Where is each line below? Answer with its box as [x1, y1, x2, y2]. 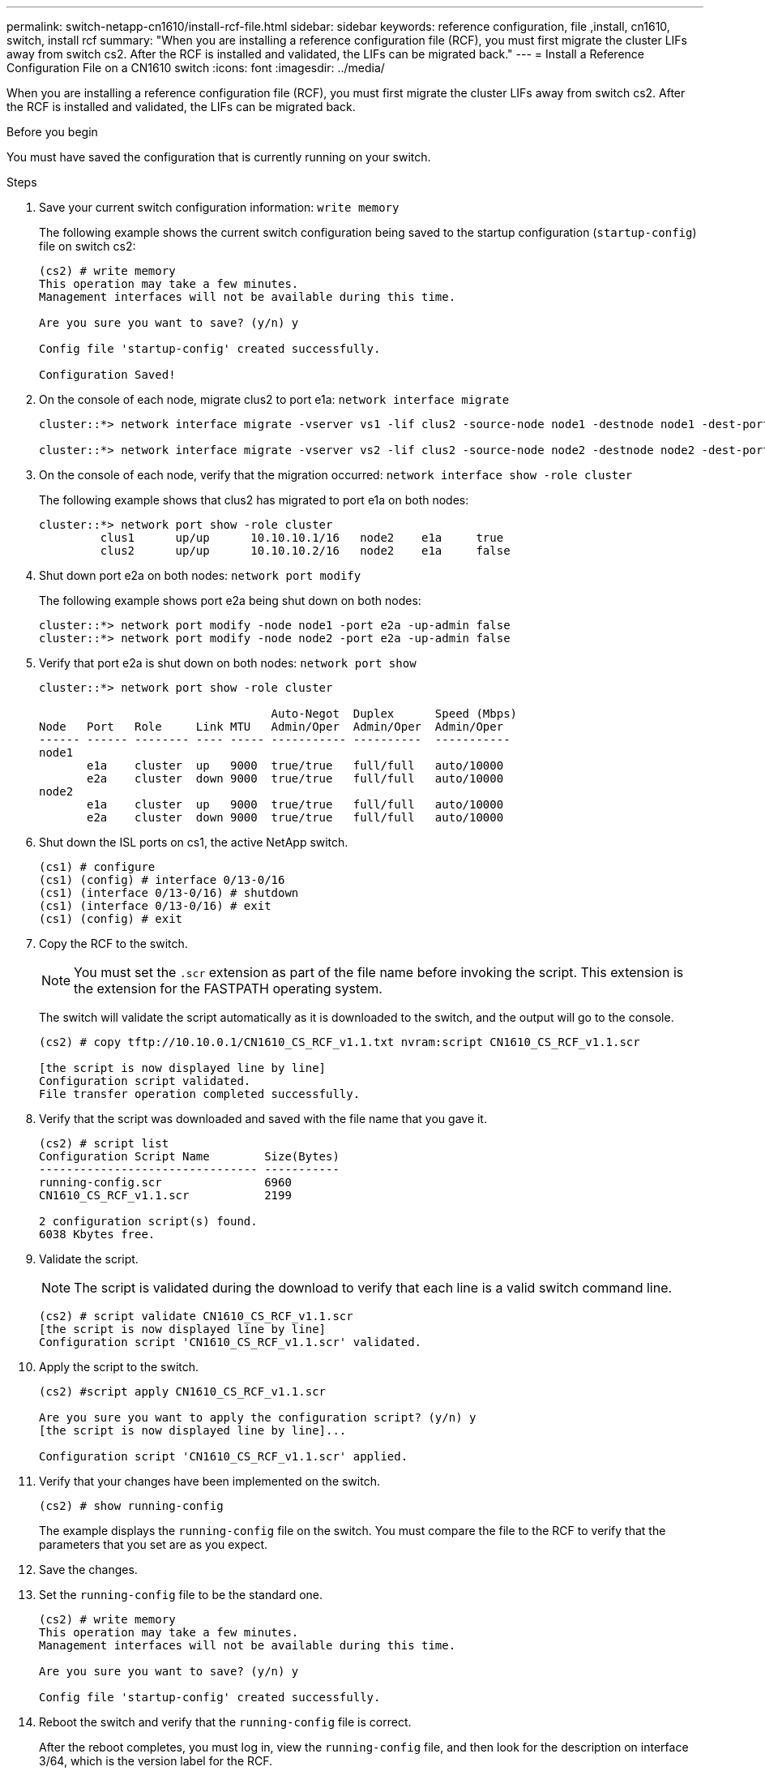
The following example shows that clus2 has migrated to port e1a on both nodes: [39, 493, 469, 507]
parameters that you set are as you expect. [39, 1537, 268, 1551]
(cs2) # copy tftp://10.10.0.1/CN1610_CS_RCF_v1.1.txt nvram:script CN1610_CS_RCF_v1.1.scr [39, 1036, 640, 1048]
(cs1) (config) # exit [39, 912, 183, 925]
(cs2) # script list [39, 1137, 169, 1150]
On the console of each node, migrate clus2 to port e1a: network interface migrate [39, 392, 510, 406]
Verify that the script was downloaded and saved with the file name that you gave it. [39, 1112, 487, 1126]
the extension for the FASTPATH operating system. [74, 980, 382, 997]
